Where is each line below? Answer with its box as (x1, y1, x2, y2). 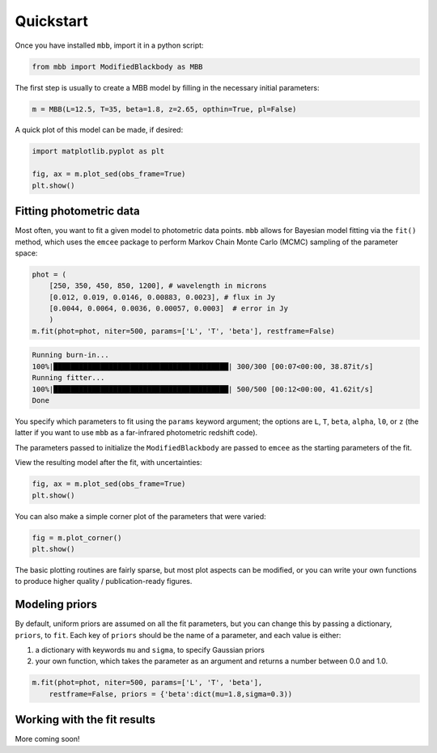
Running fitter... (32, 373, 105, 383)
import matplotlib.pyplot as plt (32, 146, 165, 156)
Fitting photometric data (15, 205, 141, 218)
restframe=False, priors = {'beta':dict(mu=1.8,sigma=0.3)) (49, 689, 293, 699)
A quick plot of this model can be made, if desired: (15, 125, 184, 135)
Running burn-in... (32, 350, 109, 360)
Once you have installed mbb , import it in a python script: (15, 40, 204, 50)
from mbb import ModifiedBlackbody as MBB (32, 61, 203, 71)
